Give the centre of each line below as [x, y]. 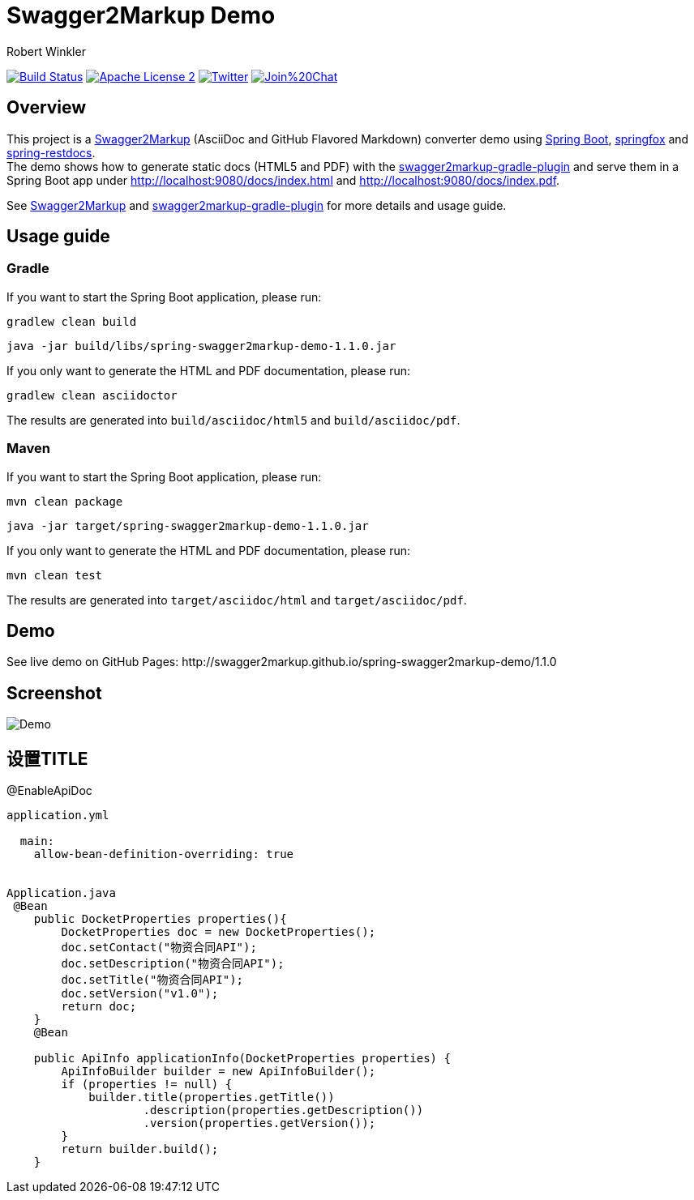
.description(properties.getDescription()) [283, 1110]
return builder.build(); [140, 1149]
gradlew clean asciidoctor [92, 395]
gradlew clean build [72, 321]
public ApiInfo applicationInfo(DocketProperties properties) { [242, 1059]
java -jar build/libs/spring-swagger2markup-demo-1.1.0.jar [201, 346]
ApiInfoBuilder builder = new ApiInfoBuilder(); [218, 1072]
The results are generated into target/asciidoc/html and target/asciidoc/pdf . [237, 600]
